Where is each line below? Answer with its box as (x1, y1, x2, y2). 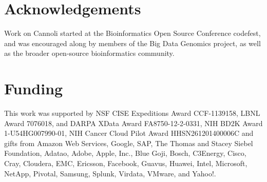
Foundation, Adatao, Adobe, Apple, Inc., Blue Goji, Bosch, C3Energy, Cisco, (4, 148, 246, 158)
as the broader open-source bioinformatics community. (4, 48, 175, 58)
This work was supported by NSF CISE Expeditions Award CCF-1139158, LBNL (4, 108, 260, 118)
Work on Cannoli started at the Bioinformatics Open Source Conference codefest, (4, 28, 261, 38)
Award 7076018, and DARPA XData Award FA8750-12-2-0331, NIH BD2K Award (4, 117, 263, 128)
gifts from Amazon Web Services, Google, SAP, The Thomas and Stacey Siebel (4, 137, 253, 148)
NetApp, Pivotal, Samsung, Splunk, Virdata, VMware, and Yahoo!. (4, 168, 216, 178)
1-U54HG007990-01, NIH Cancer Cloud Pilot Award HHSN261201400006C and (4, 128, 254, 138)
